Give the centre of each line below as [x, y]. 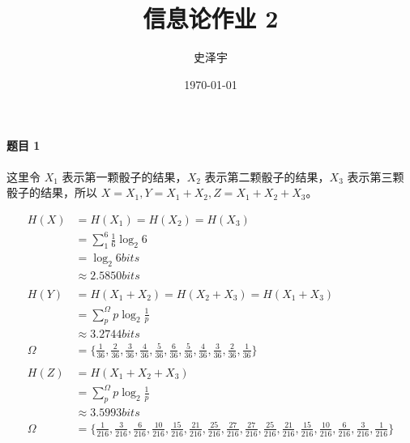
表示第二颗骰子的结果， [267, 176]
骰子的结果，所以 [52, 192]
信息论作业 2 [211, 18]
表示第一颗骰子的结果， [124, 176]
